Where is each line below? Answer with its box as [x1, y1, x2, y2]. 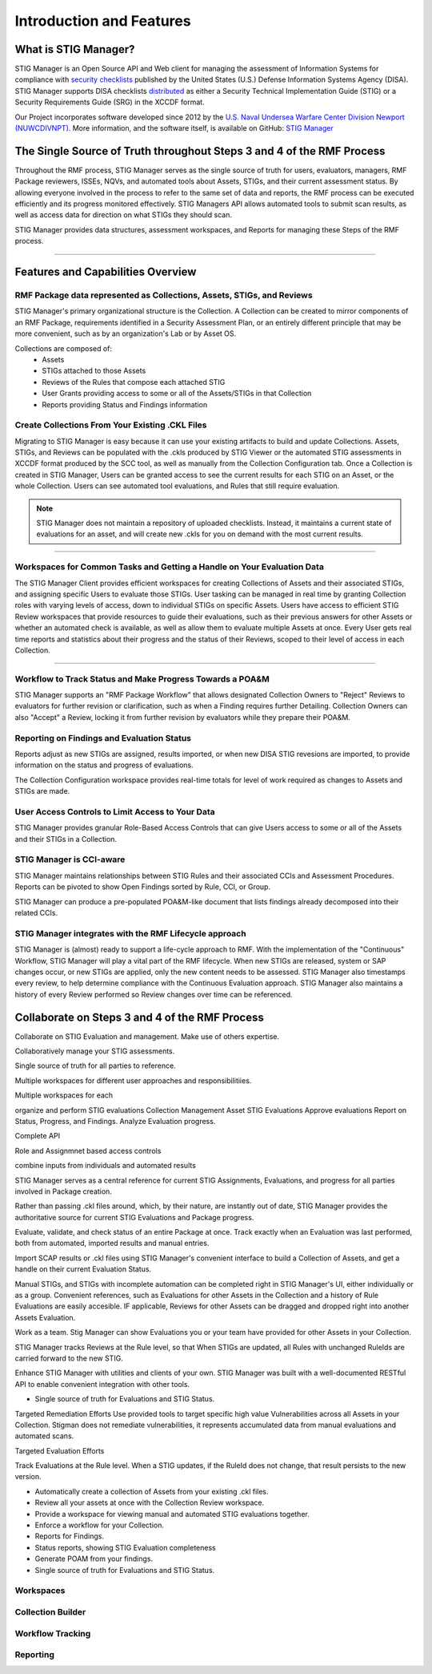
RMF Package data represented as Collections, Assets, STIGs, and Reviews [14, 289, 313, 301]
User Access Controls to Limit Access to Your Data [14, 806, 215, 817]
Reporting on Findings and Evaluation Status [14, 732, 192, 743]
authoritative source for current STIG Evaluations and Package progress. [14, 1212, 254, 1222]
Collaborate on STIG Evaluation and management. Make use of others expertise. [14, 1031, 280, 1041]
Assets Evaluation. [14, 1312, 76, 1322]
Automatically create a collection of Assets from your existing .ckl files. [34, 1486, 269, 1496]
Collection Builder [14, 1606, 86, 1617]
